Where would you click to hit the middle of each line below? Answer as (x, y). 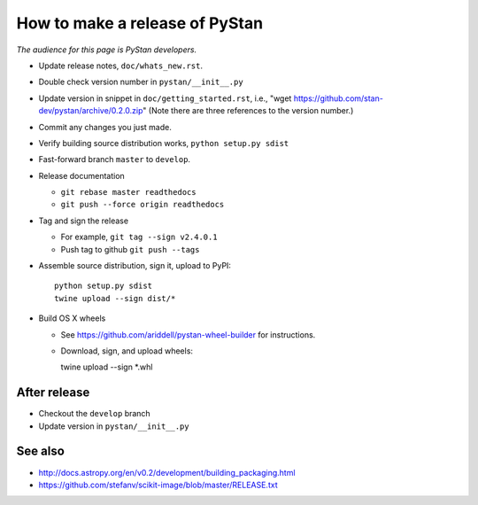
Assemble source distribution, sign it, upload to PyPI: (135, 266)
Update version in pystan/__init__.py (114, 426)
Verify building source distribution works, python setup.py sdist (164, 143)
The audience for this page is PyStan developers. (107, 50)
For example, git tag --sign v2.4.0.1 (139, 237)
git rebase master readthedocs (128, 192)
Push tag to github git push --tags (130, 249)
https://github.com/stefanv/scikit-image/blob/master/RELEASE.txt (158, 485)
